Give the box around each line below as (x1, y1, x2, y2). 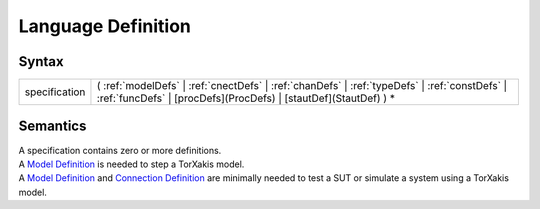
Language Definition (18, 15, 192, 37)
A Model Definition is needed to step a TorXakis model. (18, 158, 245, 170)
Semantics (18, 118, 87, 135)
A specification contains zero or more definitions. (18, 144, 222, 156)
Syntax (18, 53, 64, 70)
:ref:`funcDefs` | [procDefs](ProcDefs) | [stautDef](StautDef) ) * (96, 91, 395, 105)
